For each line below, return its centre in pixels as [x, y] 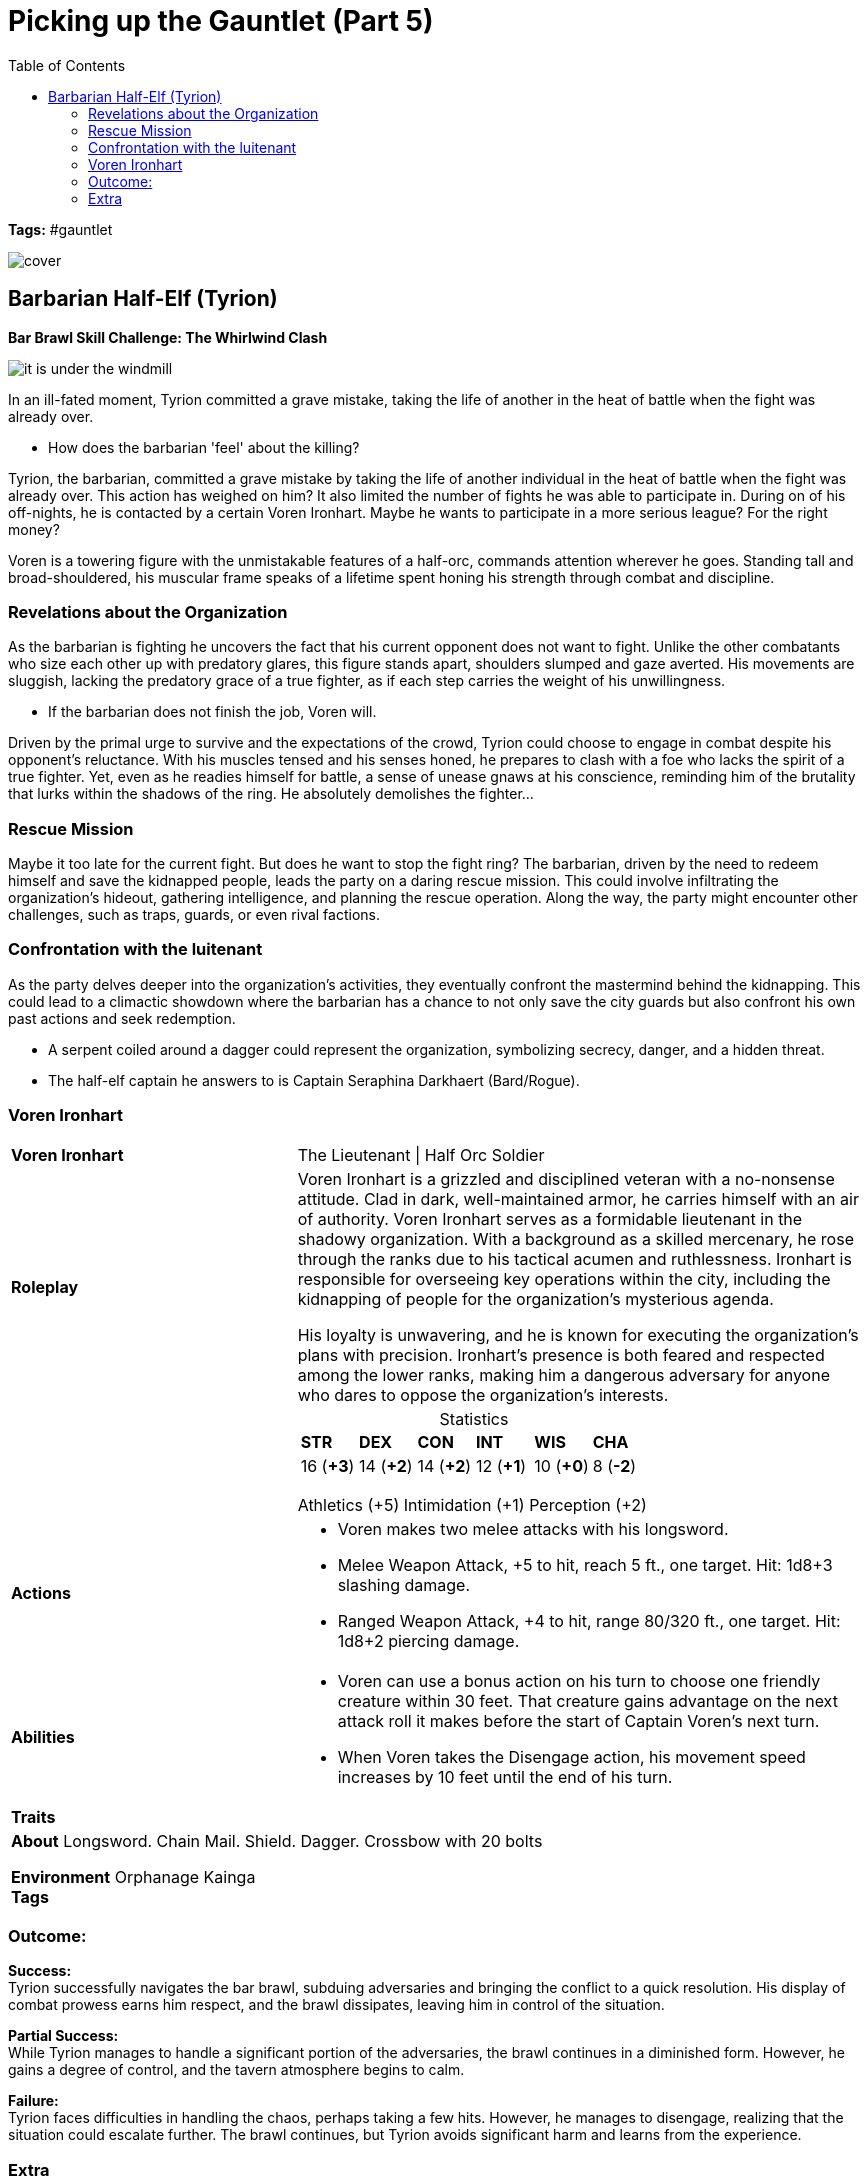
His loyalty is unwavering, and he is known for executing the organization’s [578, 1334]
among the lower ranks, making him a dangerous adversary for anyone [563, 1374]
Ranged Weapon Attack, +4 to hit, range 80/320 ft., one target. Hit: [589, 1620]
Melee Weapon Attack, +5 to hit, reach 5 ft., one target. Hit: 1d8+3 [585, 1564]
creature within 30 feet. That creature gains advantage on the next [587, 1700]
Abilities [43, 1736]
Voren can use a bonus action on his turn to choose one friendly [579, 1680]
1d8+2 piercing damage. [428, 1640]
